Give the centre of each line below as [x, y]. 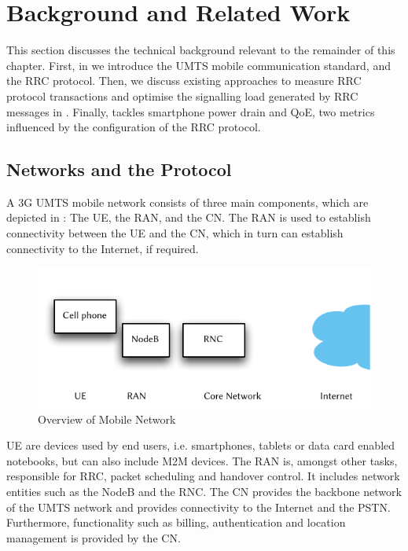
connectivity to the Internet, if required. [103, 248]
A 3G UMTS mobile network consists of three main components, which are [187, 202]
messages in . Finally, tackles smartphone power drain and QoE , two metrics [191, 111]
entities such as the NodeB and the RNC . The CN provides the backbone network [204, 492]
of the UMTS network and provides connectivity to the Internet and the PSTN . [198, 507]
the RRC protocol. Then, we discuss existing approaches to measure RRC [184, 81]
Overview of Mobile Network [107, 419]
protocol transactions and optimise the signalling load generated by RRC [182, 96]
